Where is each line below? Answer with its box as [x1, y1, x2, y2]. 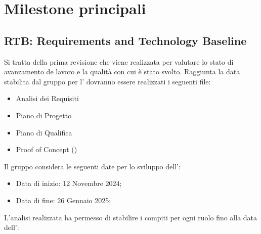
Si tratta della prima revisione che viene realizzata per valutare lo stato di [4, 56, 234, 67]
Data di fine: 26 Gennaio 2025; [16, 195, 111, 205]
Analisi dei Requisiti [16, 93, 79, 104]
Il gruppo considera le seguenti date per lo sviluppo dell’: [4, 161, 181, 171]
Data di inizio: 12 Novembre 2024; [16, 178, 122, 189]
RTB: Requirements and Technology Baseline [4, 32, 247, 48]
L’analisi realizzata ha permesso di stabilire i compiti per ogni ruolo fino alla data [4, 212, 257, 222]
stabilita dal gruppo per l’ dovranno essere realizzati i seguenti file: [4, 76, 211, 86]
